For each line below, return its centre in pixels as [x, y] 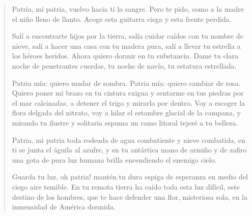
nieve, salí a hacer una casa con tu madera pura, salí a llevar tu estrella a [126, 45]
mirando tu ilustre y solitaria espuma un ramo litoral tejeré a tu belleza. [125, 122]
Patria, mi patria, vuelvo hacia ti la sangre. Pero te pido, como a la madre [128, 9]
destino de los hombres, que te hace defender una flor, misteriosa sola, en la [130, 196]
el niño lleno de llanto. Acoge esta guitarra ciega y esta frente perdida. [122, 19]
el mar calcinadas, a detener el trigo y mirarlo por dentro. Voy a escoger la [129, 102]
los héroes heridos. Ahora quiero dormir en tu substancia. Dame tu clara [125, 56]
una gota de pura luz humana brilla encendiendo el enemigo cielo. [114, 159]
